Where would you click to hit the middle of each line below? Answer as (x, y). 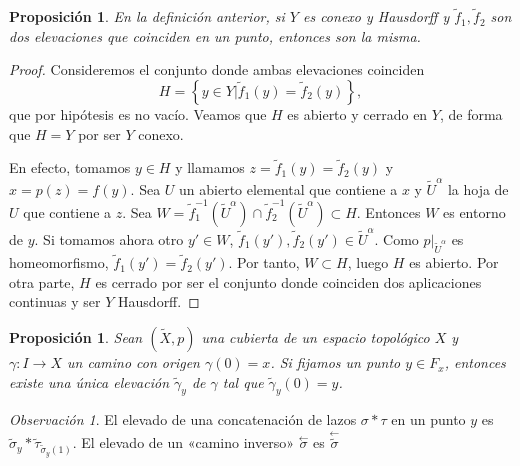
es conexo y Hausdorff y (376, 16)
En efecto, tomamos (70, 167)
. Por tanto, (264, 262)
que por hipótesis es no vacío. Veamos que (138, 114)
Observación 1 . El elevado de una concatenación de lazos (183, 419)
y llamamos (210, 167)
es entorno (474, 212)
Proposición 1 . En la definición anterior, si (147, 16)
